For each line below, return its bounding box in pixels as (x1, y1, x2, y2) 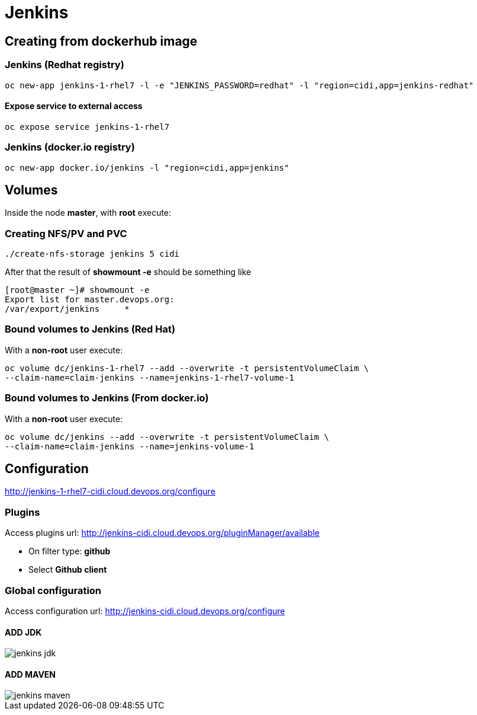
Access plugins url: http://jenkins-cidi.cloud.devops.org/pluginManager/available (5, 528, 320, 538)
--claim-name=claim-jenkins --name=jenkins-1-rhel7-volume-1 (5, 372, 294, 382)
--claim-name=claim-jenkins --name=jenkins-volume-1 (5, 441, 254, 451)
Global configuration (5, 584, 102, 596)
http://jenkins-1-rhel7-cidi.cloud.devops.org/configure (5, 486, 215, 497)
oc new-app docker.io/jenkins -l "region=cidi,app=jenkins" (5, 162, 289, 173)
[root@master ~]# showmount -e (5, 285, 150, 295)
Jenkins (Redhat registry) (5, 59, 124, 71)
